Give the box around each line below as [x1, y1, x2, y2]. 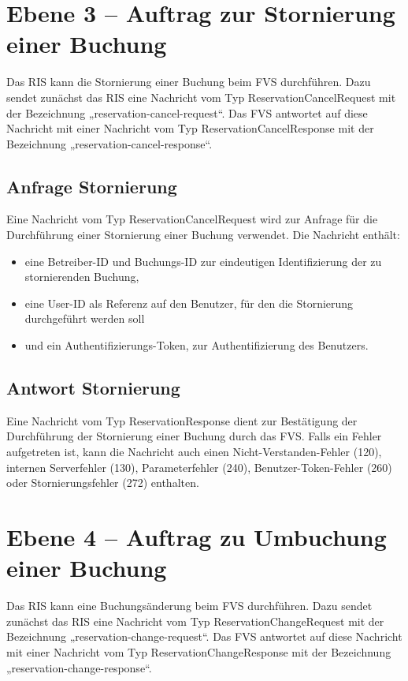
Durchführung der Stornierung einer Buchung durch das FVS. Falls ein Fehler [6, 428, 382, 444]
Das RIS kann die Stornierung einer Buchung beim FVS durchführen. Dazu [6, 73, 371, 90]
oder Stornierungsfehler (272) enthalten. [6, 474, 199, 491]
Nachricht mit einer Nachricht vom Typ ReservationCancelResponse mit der [6, 120, 374, 137]
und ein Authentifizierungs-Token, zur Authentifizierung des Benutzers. [24, 337, 369, 354]
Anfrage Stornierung [6, 174, 177, 198]
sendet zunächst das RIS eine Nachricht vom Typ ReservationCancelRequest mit [6, 88, 396, 105]
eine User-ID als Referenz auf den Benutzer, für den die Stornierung [24, 294, 354, 311]
